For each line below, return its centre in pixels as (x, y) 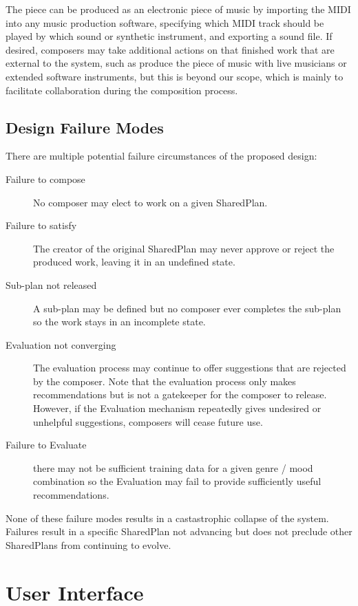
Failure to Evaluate (46, 445)
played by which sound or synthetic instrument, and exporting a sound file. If (169, 36)
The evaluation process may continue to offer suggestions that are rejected (190, 368)
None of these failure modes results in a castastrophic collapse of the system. (167, 518)
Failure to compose (45, 178)
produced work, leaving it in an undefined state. (134, 262)
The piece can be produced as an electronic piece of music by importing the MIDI (178, 9)
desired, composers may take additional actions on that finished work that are (170, 49)
